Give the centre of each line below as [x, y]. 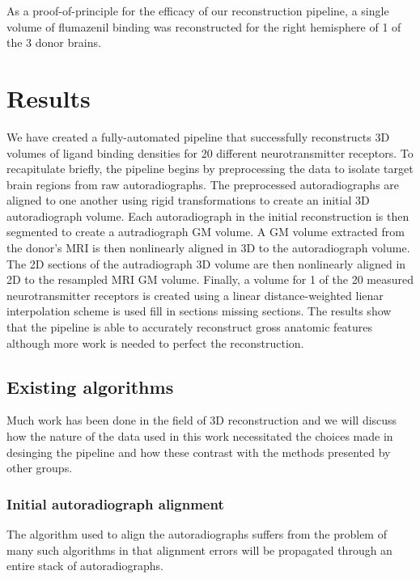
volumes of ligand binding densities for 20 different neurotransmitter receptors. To [210, 152]
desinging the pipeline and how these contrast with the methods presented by [199, 452]
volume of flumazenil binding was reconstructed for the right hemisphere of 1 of [204, 26]
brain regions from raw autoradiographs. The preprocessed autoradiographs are [203, 184]
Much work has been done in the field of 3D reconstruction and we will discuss [202, 420]
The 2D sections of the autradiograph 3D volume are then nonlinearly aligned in [206, 263]
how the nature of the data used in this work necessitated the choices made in [200, 436]
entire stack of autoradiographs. [85, 566]
